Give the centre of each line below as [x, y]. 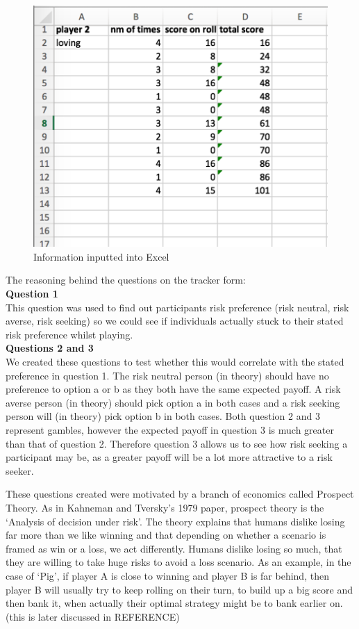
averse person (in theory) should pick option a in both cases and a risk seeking [173, 402]
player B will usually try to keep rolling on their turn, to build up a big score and [179, 589]
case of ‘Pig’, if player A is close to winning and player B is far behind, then [167, 575]
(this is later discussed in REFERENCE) [93, 616]
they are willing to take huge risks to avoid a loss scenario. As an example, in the [178, 562]
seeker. [20, 470]
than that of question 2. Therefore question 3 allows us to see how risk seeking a [177, 443]
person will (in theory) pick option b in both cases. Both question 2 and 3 [163, 416]
